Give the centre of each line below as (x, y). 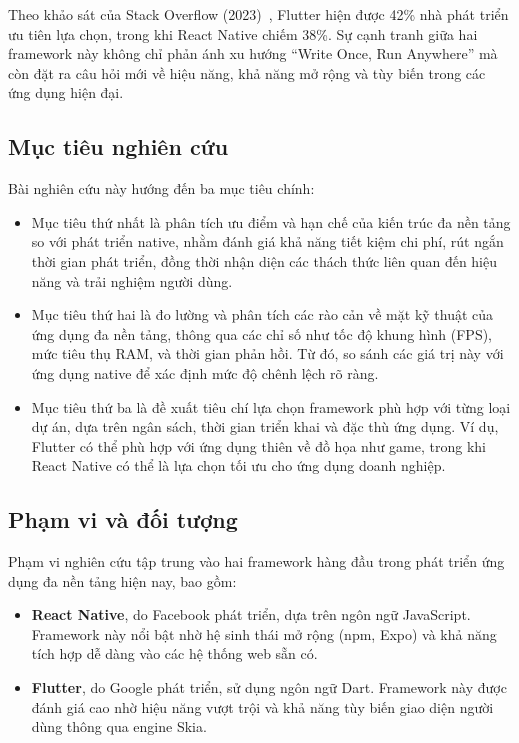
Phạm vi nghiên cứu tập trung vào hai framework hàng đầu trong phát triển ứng (256, 561)
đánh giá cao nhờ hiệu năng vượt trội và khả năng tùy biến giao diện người (262, 706)
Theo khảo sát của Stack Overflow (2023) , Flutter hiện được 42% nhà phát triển (258, 14)
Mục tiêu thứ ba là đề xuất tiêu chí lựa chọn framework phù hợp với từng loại (271, 406)
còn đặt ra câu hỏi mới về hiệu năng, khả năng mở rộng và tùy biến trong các (247, 72)
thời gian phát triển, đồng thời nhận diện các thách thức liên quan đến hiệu (264, 260)
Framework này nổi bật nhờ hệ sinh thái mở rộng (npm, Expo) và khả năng (264, 633)
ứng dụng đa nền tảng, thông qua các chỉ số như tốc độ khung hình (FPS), (262, 333)
